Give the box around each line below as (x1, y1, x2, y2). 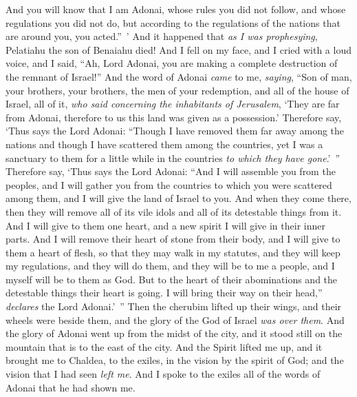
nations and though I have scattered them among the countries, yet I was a (6, 136, 323, 151)
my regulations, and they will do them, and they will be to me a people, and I (6, 258, 335, 273)
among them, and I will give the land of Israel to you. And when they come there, (6, 191, 351, 205)
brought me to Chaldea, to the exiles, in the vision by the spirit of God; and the (6, 353, 344, 367)
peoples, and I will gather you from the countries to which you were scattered (6, 177, 332, 192)
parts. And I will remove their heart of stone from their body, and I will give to (6, 232, 340, 246)
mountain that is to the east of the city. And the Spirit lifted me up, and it (6, 339, 323, 354)
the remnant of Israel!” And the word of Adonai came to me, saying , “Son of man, (6, 69, 352, 83)
